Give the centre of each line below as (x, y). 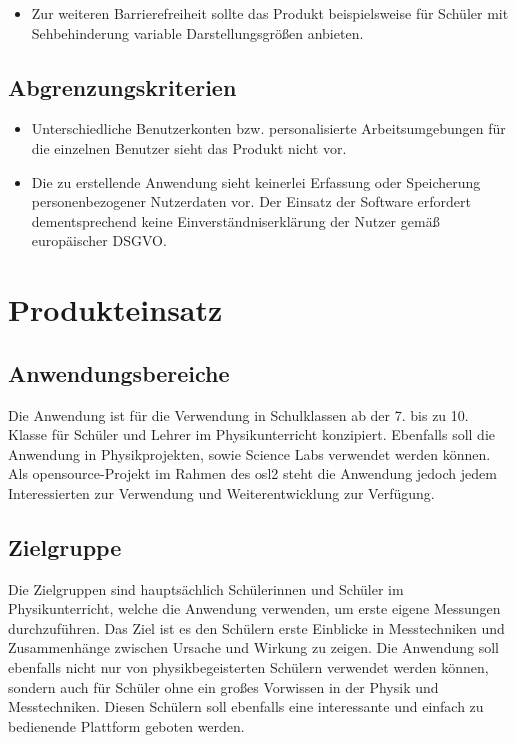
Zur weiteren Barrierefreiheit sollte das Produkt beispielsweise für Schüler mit (270, 13)
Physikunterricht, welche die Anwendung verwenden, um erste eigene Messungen (254, 608)
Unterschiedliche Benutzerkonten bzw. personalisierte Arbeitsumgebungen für (268, 128)
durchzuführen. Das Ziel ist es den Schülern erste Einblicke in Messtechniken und (256, 627)
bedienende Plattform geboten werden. (126, 725)
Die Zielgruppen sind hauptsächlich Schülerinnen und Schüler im (206, 588)
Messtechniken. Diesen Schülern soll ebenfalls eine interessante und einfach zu (246, 706)
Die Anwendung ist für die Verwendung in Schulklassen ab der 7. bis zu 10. (238, 414)
